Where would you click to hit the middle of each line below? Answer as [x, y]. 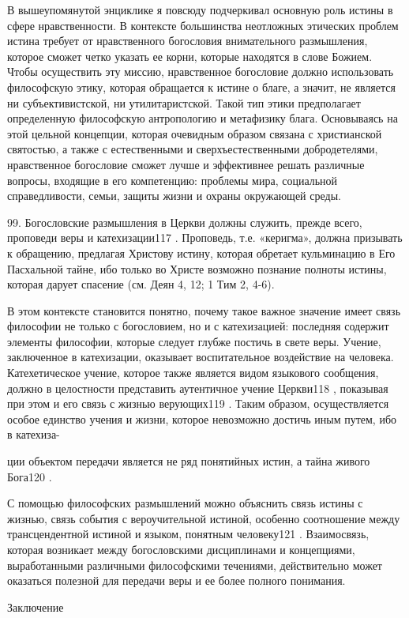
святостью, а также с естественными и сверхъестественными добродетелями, [193, 149]
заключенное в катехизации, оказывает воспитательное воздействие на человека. [201, 357]
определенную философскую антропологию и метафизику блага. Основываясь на [203, 118]
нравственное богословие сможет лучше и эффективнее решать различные [186, 164]
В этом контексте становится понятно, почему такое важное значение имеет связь [204, 310]
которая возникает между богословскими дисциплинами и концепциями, [181, 549]
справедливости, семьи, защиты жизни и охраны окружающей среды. [174, 196]
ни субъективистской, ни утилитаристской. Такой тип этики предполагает [184, 102]
